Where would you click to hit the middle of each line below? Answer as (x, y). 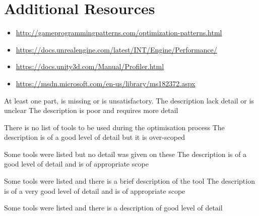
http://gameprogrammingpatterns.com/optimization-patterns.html (119, 33)
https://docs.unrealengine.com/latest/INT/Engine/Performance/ (116, 49)
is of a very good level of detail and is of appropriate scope (95, 191)
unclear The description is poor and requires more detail (91, 110)
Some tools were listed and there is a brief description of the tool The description (129, 181)
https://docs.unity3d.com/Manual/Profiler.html (90, 66)
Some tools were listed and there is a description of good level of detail (113, 208)
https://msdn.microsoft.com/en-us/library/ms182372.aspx (106, 83)
